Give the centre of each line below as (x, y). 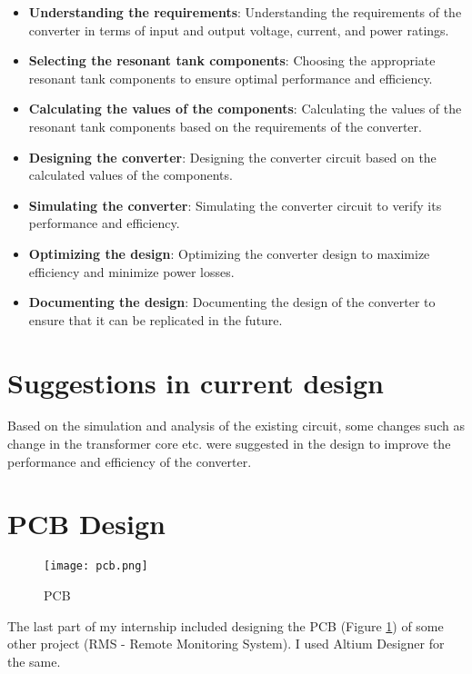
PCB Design (86, 524)
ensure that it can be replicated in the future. (156, 319)
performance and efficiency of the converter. (130, 461)
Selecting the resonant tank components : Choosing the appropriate (232, 60)
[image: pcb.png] (96, 566)
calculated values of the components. (131, 175)
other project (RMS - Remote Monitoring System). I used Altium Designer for (226, 644)
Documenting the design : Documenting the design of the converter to (232, 302)
